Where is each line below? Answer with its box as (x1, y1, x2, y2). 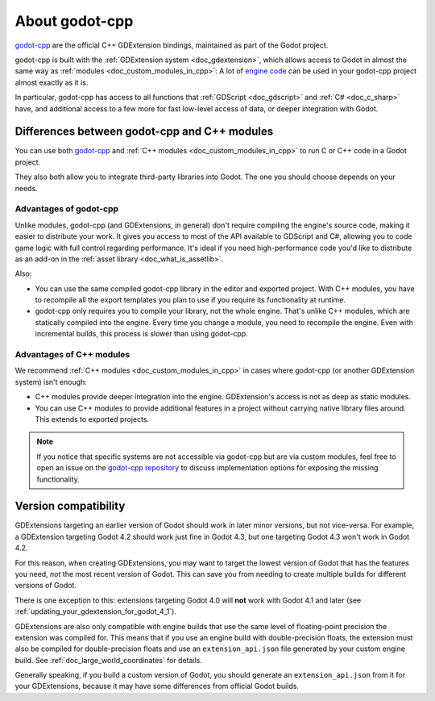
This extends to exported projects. (35, 414, 149, 424)
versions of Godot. (14, 581, 77, 590)
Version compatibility (14, 499, 126, 513)
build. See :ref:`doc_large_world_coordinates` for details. (14, 655, 203, 665)
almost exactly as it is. (14, 77, 89, 87)
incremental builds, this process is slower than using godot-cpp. (35, 329, 249, 339)
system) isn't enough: (14, 377, 88, 386)
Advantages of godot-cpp (14, 203, 119, 215)
